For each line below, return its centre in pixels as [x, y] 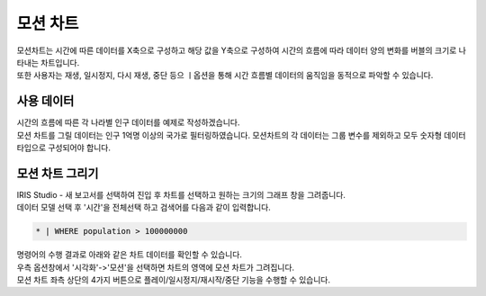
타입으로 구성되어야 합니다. [64, 148]
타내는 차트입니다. [48, 62]
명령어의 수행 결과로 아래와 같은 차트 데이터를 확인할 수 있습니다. [130, 255]
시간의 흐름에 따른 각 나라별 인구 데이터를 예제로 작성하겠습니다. [128, 122]
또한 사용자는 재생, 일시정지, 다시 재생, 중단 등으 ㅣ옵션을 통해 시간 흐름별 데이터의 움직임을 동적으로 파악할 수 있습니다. [225, 76]
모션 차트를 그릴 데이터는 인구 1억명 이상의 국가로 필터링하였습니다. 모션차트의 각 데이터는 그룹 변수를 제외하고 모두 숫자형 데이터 [241, 135]
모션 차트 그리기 [58, 173]
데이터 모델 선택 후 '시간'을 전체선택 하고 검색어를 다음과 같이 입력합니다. [144, 208]
